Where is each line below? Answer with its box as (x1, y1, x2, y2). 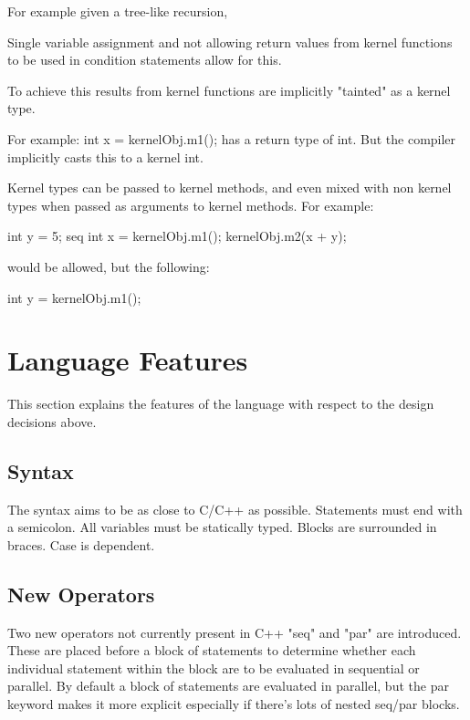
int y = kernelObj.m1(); (7, 287, 141, 307)
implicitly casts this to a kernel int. (7, 147, 204, 166)
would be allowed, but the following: (7, 256, 210, 276)
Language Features (7, 341, 248, 379)
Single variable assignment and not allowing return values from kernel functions (7, 32, 453, 51)
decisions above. (7, 412, 97, 431)
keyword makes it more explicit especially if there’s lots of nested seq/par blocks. (7, 694, 460, 713)
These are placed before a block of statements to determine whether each (7, 641, 416, 660)
